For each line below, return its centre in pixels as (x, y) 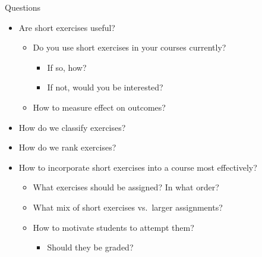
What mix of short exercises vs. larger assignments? (128, 207)
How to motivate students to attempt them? (113, 227)
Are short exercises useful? (67, 27)
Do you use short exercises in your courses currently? (130, 47)
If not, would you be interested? (105, 87)
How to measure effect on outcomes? (99, 107)
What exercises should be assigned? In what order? (126, 187)
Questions (23, 7)
